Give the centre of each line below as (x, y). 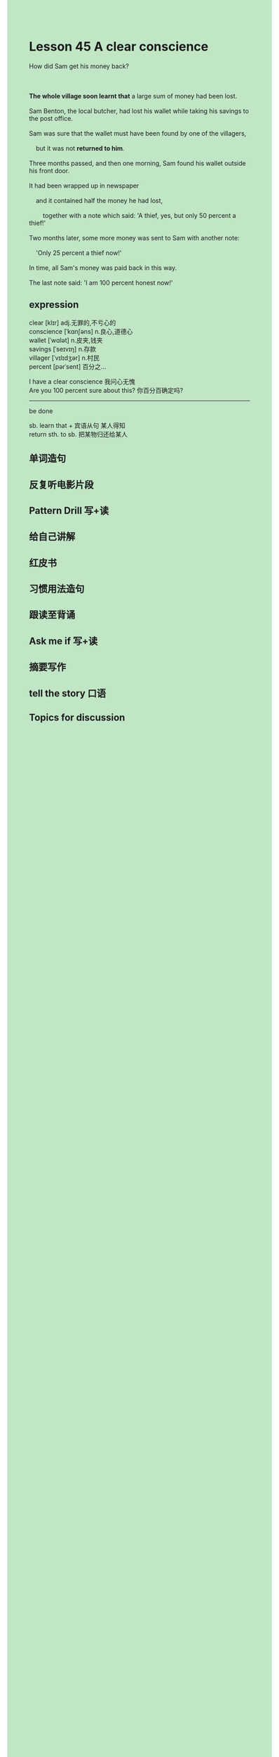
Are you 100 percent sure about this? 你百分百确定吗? (106, 390)
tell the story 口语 (68, 693)
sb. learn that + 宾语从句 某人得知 (77, 425)
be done (41, 410)
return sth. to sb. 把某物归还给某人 (79, 434)
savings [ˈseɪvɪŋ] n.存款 (63, 349)
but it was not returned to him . (80, 148)
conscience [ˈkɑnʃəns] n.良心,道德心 (81, 331)
